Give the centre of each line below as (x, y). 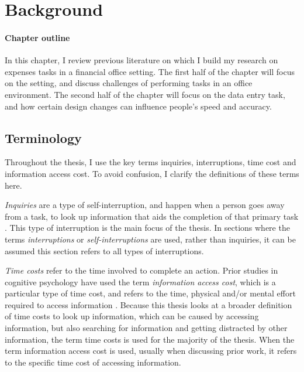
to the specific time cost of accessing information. (93, 362)
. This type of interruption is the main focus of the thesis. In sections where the (147, 228)
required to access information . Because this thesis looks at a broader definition (148, 304)
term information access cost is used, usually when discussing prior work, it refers (151, 351)
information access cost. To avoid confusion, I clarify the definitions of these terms (152, 173)
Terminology (43, 137)
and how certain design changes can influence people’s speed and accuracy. (138, 106)
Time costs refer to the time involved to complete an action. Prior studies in (141, 270)
